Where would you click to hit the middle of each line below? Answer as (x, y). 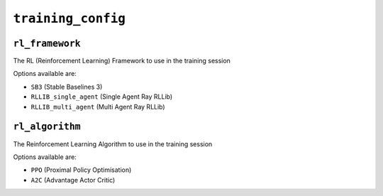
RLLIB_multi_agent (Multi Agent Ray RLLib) (98, 107)
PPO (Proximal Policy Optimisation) (81, 170)
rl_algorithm (47, 127)
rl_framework (47, 43)
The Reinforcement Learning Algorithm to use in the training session (113, 144)
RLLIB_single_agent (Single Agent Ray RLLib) (102, 97)
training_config (69, 18)
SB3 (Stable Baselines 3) (67, 87)
